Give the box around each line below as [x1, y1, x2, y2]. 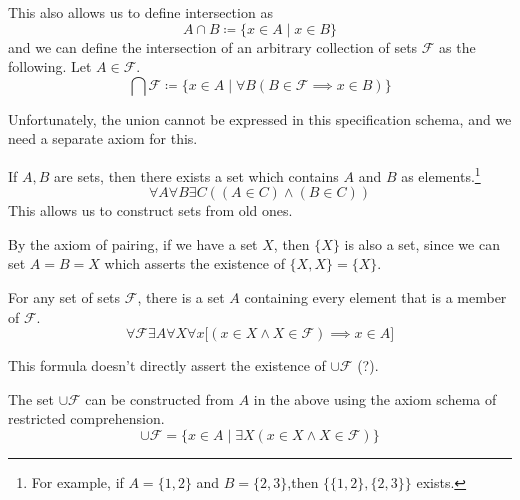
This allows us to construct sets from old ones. [8, 200, 293, 221]
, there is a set [137, 287, 225, 307]
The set [8, 388, 54, 409]
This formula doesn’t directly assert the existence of [8, 355, 326, 376]
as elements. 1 [401, 162, 481, 186]
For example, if [31, 471, 124, 492]
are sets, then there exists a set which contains [54, 165, 339, 186]
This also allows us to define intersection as [8, 2, 273, 22]
